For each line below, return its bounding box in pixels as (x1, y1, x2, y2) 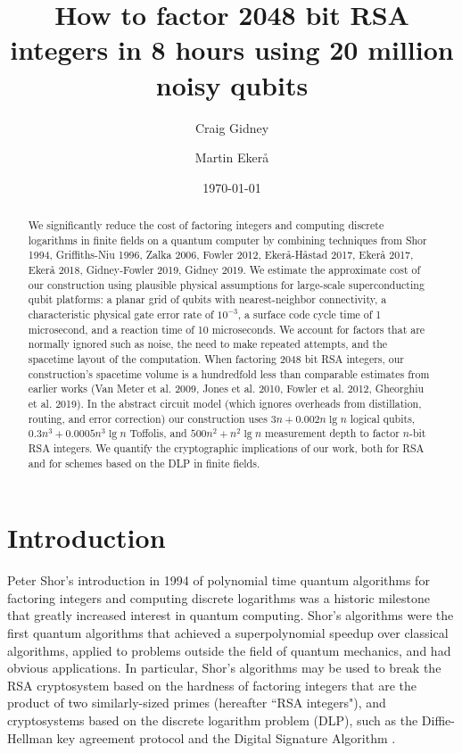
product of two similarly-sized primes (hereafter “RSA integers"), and (7, 693, 386, 712)
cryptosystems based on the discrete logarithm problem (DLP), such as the (7, 710, 418, 729)
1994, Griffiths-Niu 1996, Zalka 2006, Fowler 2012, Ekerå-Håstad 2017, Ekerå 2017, (28, 247, 414, 262)
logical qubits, (350, 410, 416, 426)
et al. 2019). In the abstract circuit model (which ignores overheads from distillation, (28, 395, 422, 410)
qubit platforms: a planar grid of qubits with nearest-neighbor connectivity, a (28, 292, 387, 307)
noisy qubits (155, 66, 309, 103)
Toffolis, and (129, 426, 187, 441)
